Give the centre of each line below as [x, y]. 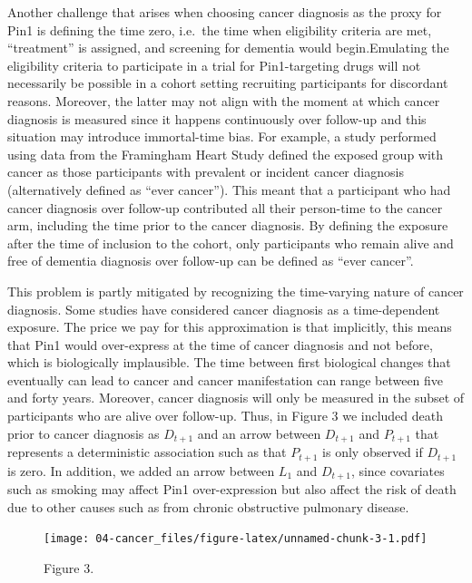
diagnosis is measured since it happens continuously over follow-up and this [217, 118]
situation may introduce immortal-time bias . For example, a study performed [222, 136]
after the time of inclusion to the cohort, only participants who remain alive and [231, 243]
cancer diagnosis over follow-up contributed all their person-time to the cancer [225, 207]
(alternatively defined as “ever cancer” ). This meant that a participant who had [229, 189]
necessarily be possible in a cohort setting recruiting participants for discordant [228, 83]
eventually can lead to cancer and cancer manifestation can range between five [226, 379]
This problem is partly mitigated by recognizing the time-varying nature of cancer [236, 291]
